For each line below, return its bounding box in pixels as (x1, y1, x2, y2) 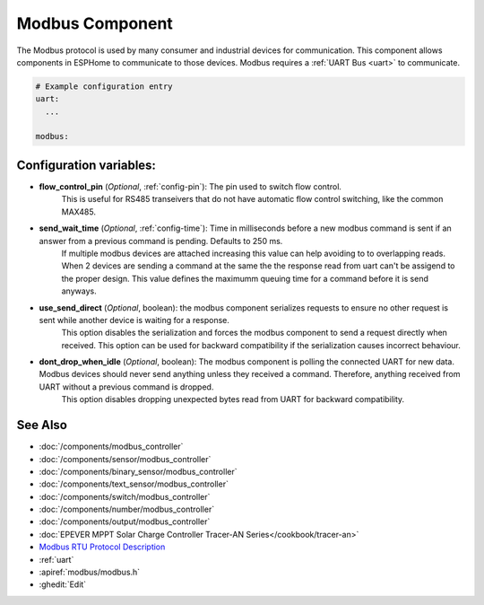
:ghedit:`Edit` (39, 579, 87, 590)
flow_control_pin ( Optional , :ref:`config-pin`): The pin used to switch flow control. (39, 180, 342, 192)
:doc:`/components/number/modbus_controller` (39, 504, 215, 515)
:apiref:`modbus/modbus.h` (39, 566, 141, 578)
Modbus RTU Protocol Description (39, 541, 166, 552)
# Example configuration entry (35, 81, 174, 92)
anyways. (61, 285, 98, 296)
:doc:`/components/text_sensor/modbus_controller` (39, 478, 229, 489)
